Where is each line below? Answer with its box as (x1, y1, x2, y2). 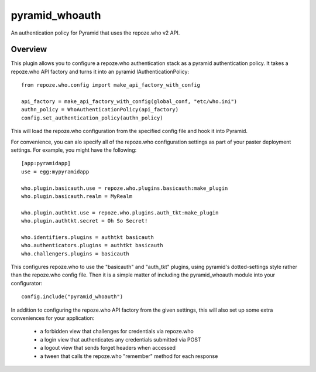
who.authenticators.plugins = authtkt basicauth (21, 242, 163, 249)
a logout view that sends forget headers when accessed (40, 344, 176, 351)
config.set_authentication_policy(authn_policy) (21, 114, 163, 121)
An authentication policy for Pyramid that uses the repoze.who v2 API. (11, 29, 180, 36)
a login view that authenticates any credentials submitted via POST (40, 336, 201, 343)
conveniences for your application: (11, 315, 95, 322)
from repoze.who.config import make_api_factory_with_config (21, 82, 200, 88)
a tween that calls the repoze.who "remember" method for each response (40, 352, 218, 360)
